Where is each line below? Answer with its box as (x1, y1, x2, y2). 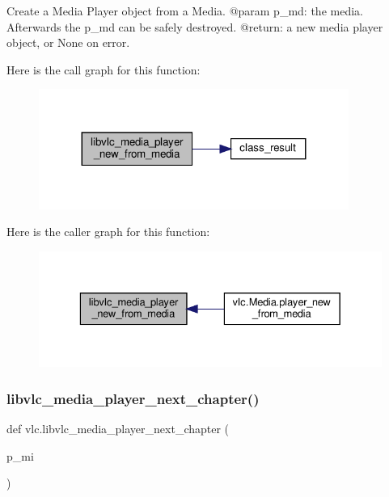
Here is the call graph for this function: (6, 61, 201, 78)
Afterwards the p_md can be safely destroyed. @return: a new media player (6, 18, 383, 35)
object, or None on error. (6, 34, 130, 51)
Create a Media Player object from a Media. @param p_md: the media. (6, 2, 363, 19)
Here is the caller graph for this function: (6, 223, 210, 240)
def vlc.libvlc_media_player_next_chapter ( (6, 420, 230, 437)
